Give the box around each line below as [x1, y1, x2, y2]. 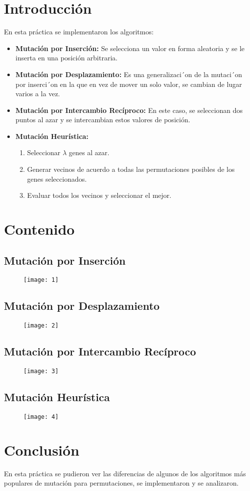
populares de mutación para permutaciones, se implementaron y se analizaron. [4, 478, 239, 488]
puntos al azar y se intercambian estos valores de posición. [15, 114, 190, 125]
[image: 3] [23, 368, 59, 375]
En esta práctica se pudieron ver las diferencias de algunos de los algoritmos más [4, 468, 246, 478]
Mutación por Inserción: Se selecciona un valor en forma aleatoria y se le [15, 43, 245, 53]
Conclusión [4, 439, 80, 460]
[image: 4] [23, 413, 59, 420]
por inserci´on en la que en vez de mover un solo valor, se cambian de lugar [15, 79, 242, 89]
